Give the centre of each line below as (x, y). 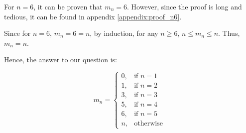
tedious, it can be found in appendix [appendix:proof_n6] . (93, 16)
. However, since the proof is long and (184, 6)
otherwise (148, 124)
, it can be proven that (68, 6)
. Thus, (229, 33)
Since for (17, 33)
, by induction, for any (124, 33)
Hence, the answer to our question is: (61, 60)
